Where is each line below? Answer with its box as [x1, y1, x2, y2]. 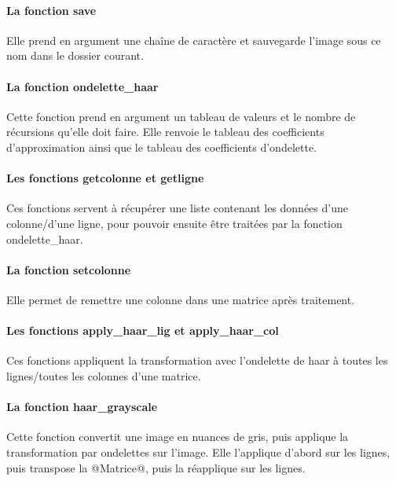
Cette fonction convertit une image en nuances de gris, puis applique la [6, 428, 349, 445]
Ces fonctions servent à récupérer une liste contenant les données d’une [6, 200, 348, 216]
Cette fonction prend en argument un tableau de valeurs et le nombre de [6, 108, 356, 124]
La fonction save [6, 2, 97, 18]
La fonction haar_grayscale [6, 398, 158, 415]
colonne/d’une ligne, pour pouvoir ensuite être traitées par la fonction [6, 215, 343, 231]
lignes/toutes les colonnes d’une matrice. [6, 367, 201, 384]
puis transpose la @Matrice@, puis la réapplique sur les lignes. [6, 459, 306, 475]
